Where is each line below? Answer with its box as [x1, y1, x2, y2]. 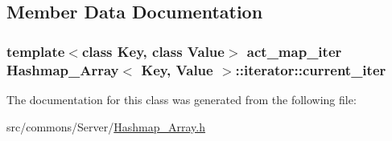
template [6, 41, 65, 61]
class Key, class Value [81, 41, 225, 61]
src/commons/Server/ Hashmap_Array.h [6, 118, 206, 135]
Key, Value [141, 59, 213, 79]
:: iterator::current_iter [235, 59, 386, 79]
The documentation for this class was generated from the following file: [6, 91, 357, 107]
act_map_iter [246, 41, 342, 61]
